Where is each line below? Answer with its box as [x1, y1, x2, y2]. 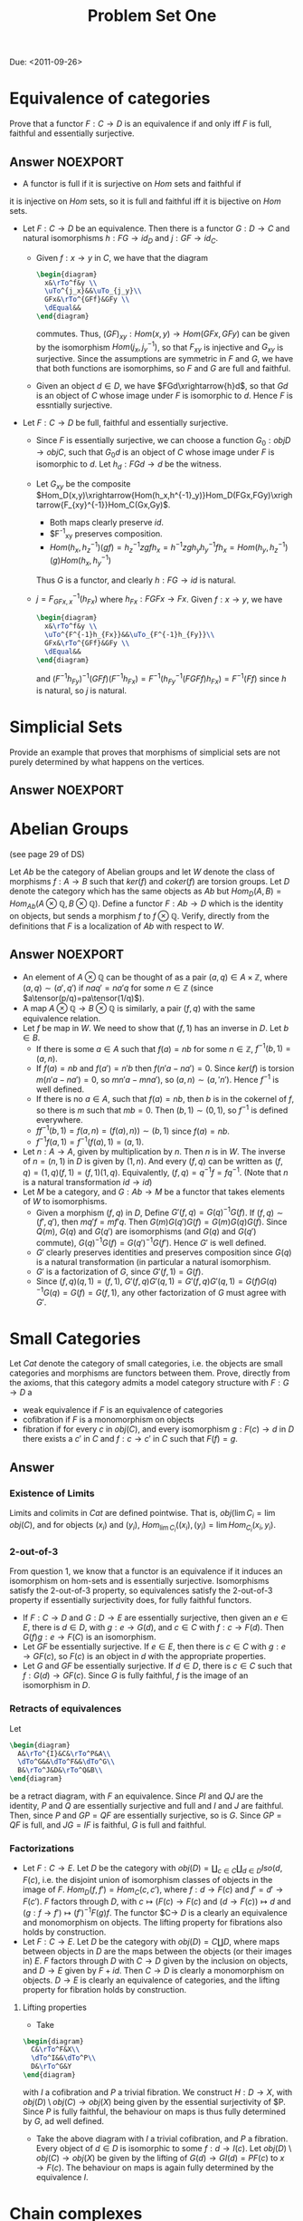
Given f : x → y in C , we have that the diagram [35, 252, 208, 263]
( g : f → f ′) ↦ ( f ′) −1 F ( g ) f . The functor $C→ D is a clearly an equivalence [22, 1905, 288, 1917]
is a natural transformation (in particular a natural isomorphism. [35, 1256, 271, 1267]
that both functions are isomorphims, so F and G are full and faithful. [35, 363, 291, 374]
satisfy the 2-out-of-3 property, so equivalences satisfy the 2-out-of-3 [9, 1585, 273, 1596]
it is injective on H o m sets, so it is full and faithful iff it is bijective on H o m [9, 196, 282, 207]
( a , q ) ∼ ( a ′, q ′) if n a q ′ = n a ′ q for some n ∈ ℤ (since [22, 982, 214, 993]
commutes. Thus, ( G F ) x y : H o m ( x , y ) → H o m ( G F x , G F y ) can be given [35, 328, 290, 341]
